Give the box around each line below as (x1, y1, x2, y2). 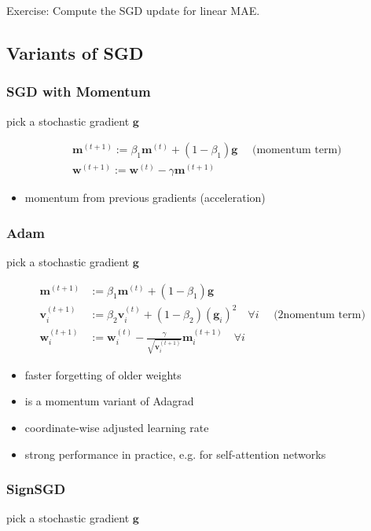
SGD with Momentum (6, 82, 151, 101)
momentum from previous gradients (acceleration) (24, 189, 266, 206)
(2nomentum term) (274, 309, 365, 321)
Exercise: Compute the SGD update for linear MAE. (6, 2, 260, 18)
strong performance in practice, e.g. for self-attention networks (24, 445, 326, 462)
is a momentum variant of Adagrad (24, 393, 194, 409)
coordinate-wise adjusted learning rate (24, 419, 209, 435)
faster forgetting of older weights (24, 366, 182, 383)
